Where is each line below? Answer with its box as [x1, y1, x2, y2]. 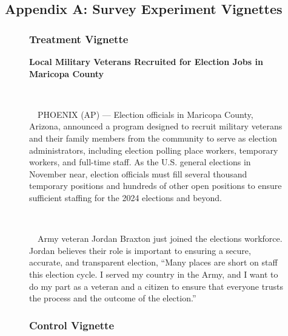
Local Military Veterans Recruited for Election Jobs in [29, 55, 263, 67]
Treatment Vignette [29, 31, 129, 46]
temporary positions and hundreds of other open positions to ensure [29, 179, 282, 192]
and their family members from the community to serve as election [29, 131, 277, 144]
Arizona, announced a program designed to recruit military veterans [29, 120, 283, 132]
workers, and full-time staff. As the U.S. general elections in [29, 156, 251, 168]
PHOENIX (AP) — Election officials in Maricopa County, [37, 108, 253, 120]
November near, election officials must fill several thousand [29, 167, 247, 180]
